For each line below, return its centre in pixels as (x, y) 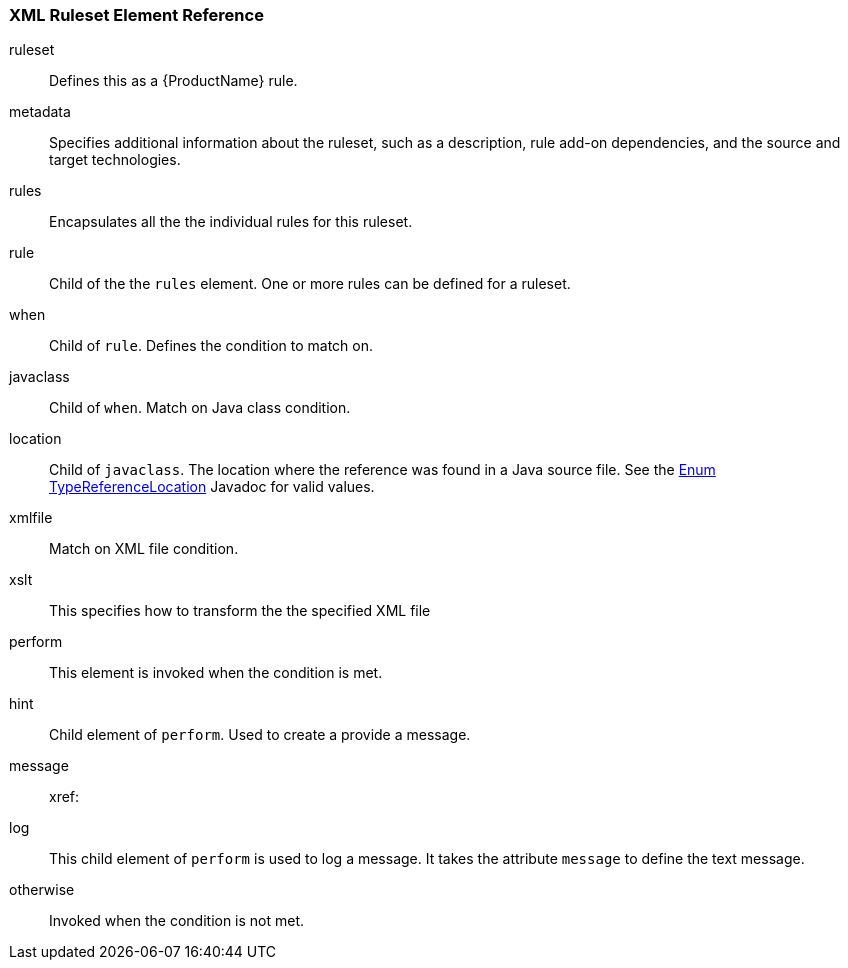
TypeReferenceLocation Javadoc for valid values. (212, 487)
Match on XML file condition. (144, 549)
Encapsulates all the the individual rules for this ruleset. (231, 222)
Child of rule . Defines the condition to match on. (211, 346)
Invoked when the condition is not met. (177, 921)
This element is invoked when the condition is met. (216, 673)
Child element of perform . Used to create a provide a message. (260, 735)
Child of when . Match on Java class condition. (200, 408)
